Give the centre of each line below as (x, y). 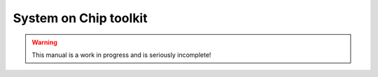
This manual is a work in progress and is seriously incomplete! (121, 55)
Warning (44, 42)
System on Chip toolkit (80, 18)
